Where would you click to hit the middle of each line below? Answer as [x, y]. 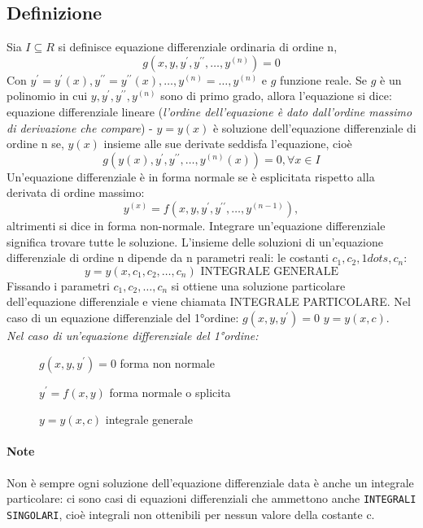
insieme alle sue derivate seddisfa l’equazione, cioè [228, 144]
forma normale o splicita [170, 392]
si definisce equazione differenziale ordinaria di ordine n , [198, 47]
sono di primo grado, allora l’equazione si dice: [276, 96]
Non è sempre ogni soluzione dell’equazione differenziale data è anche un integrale [210, 482]
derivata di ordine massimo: [76, 192]
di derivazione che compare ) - [80, 127]
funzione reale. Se [324, 79]
